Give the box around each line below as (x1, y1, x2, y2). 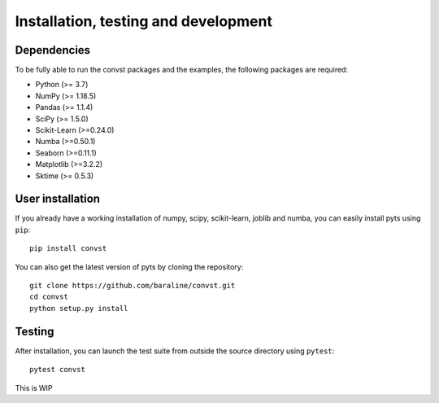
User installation (15, 192, 101, 206)
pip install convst (29, 244, 107, 253)
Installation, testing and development (15, 12, 272, 30)
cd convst (29, 292, 68, 301)
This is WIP (15, 383, 53, 392)
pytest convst (29, 365, 85, 375)
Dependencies (15, 43, 91, 57)
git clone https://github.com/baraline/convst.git (29, 281, 236, 291)
